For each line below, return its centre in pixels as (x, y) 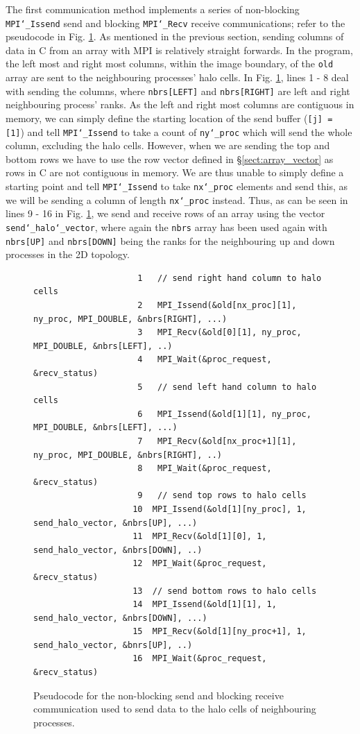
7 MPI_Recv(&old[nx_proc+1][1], (217, 441)
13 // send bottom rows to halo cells (225, 591)
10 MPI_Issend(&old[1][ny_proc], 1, (220, 509)
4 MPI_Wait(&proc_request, (205, 360)
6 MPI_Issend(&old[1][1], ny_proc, (224, 414)
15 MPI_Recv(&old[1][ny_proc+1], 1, (220, 632)
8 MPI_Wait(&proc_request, (205, 469)
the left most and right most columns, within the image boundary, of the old (170, 63)
